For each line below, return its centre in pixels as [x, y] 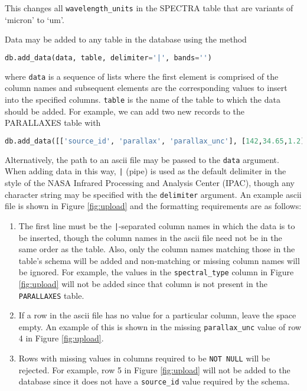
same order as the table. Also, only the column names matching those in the [157, 249]
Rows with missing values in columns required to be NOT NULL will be [144, 358]
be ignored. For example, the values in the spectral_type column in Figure [156, 272]
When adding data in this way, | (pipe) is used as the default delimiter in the [146, 171]
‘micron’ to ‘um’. [35, 19]
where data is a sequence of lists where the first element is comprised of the [142, 76]
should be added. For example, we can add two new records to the [125, 111]
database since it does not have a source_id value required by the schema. [154, 381]
